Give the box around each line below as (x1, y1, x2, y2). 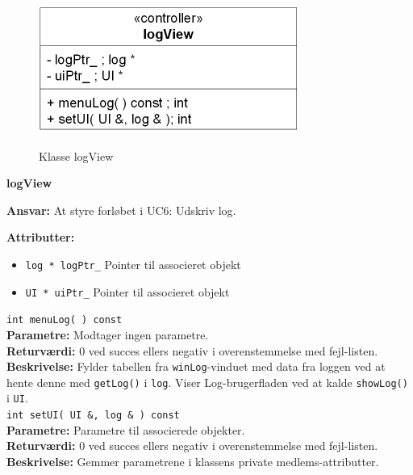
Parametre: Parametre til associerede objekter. (6, 421, 245, 438)
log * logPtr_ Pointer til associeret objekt (25, 255, 241, 272)
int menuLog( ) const (6, 314, 123, 326)
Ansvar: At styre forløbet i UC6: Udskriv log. (6, 201, 236, 218)
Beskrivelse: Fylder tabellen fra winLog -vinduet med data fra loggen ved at (6, 358, 386, 375)
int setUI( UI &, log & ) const (6, 410, 180, 422)
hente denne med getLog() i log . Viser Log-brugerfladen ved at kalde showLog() (6, 373, 408, 390)
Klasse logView (39, 147, 114, 164)
